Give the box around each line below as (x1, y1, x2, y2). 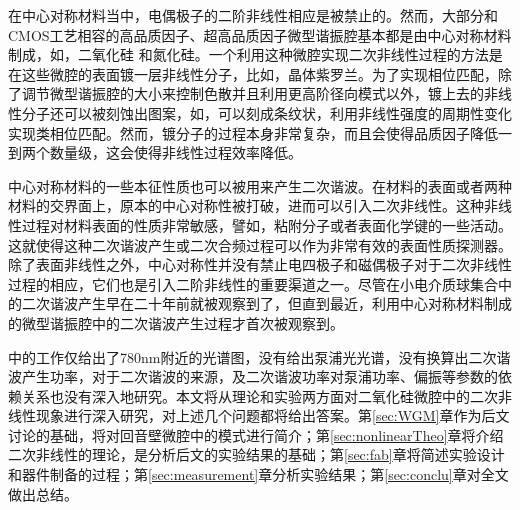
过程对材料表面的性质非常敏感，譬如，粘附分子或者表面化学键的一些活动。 (21, 214, 512, 235)
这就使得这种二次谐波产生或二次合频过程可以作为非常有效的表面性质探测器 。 (8, 234, 512, 255)
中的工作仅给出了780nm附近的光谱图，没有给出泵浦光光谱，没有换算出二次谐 (8, 346, 511, 367)
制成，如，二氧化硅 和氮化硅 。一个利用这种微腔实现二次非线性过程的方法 (8, 44, 489, 65)
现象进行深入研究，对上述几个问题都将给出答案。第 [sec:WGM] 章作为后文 (35, 405, 510, 426)
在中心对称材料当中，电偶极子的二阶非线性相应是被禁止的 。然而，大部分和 (8, 5, 498, 25)
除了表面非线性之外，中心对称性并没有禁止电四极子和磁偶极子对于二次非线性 (8, 254, 512, 275)
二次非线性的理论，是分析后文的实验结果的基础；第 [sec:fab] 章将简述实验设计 (8, 444, 505, 465)
